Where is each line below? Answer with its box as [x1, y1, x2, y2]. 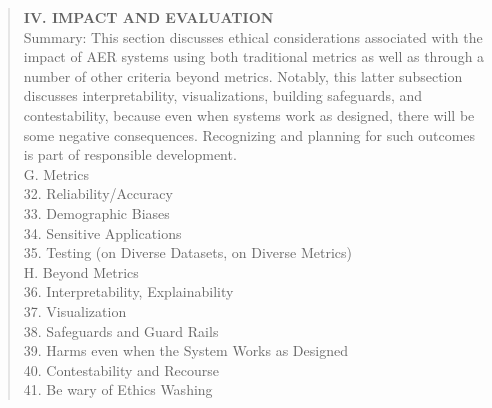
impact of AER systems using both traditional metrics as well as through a [23, 46, 485, 67]
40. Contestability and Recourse [23, 359, 220, 380]
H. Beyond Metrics [23, 261, 139, 282]
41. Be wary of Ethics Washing [23, 379, 213, 400]
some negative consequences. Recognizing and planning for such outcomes [23, 124, 476, 145]
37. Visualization [23, 300, 127, 321]
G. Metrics [23, 163, 89, 184]
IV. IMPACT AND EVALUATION [23, 7, 274, 27]
